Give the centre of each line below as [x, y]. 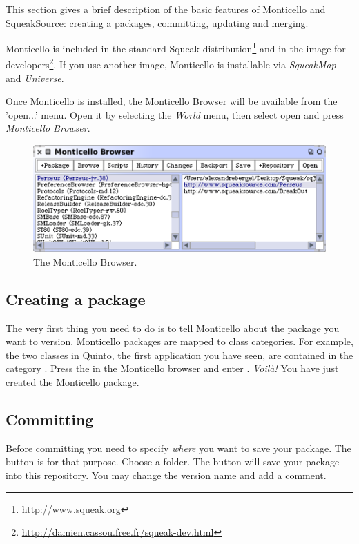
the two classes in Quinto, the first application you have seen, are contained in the [179, 354]
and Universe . [35, 78]
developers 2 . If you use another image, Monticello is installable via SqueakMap [171, 64]
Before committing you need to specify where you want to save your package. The [178, 448]
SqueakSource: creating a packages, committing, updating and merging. [157, 22]
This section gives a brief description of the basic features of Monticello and [166, 9]
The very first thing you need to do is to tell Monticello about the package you [173, 328]
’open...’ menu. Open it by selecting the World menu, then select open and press [175, 114]
